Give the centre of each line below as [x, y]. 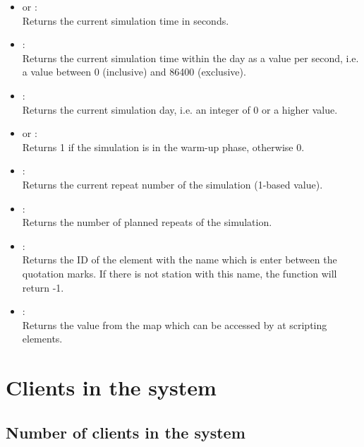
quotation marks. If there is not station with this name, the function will [180, 273]
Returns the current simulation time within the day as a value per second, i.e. [190, 58]
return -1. [43, 287]
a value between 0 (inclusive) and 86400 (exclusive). [134, 72]
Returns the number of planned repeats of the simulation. [147, 222]
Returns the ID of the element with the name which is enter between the [180, 260]
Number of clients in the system [126, 432]
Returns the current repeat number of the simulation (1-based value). [172, 184]
